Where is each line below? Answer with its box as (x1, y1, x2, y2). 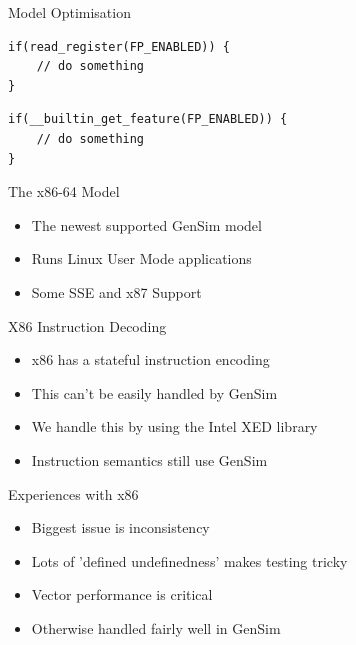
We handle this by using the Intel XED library (31, 416, 318, 437)
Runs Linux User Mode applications (31, 248, 252, 269)
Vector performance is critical (31, 584, 213, 605)
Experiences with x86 (8, 483, 139, 504)
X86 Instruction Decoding (8, 315, 167, 336)
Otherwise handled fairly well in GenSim (31, 617, 281, 638)
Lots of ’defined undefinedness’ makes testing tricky (31, 550, 348, 571)
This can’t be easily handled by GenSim (31, 382, 278, 403)
